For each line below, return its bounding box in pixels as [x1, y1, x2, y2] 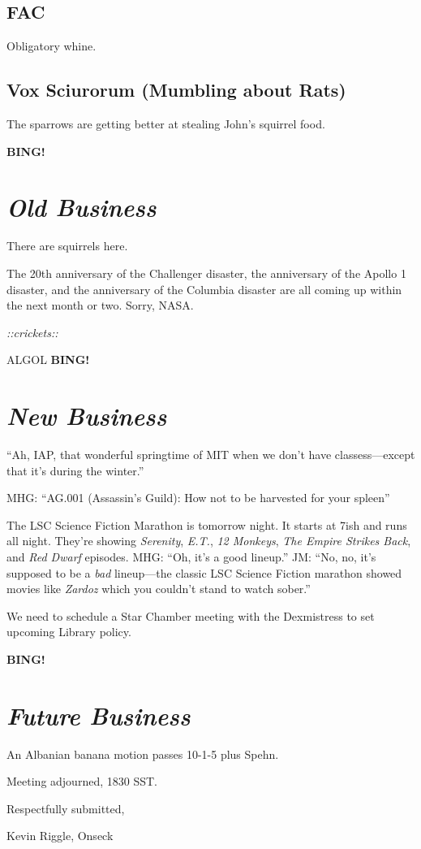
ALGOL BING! [6, 351, 90, 368]
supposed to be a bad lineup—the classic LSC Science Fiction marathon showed [6, 564, 402, 581]
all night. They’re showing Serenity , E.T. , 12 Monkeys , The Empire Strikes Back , [6, 532, 411, 549]
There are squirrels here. [6, 237, 128, 254]
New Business [6, 399, 167, 433]
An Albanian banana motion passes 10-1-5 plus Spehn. [6, 745, 279, 762]
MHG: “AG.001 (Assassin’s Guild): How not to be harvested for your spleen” [6, 489, 390, 506]
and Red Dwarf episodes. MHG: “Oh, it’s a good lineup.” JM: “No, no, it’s [6, 548, 376, 565]
